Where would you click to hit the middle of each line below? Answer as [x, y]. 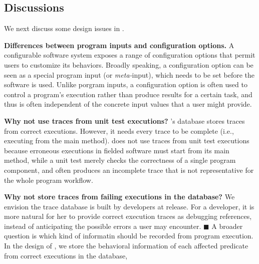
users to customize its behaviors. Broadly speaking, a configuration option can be [129, 64]
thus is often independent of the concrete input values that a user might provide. [128, 104]
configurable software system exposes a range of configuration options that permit [130, 55]
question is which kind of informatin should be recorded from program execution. [129, 236]
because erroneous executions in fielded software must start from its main [117, 150]
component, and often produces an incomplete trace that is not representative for [129, 170]
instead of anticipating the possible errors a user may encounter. [103, 226]
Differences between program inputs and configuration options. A [119, 45]
